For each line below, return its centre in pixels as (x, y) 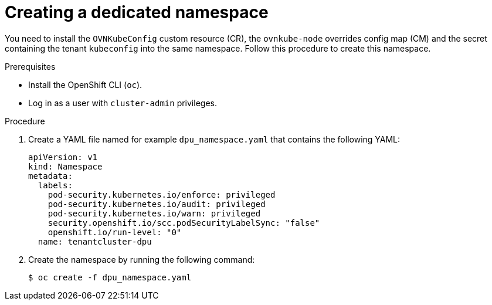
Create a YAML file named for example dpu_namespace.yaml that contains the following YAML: (214, 139)
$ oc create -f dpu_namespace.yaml (110, 277)
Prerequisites (30, 66)
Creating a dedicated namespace (137, 12)
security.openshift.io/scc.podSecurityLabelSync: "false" (184, 223)
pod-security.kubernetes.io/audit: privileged (157, 204)
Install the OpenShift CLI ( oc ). (85, 84)
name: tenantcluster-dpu (95, 241)
